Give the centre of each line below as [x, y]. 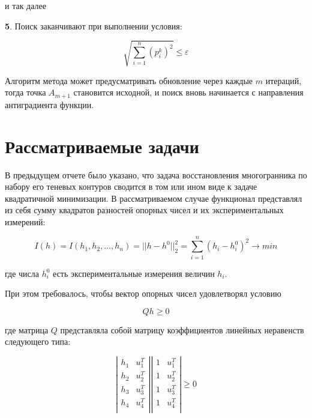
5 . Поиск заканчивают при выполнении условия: [94, 26]
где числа [22, 273]
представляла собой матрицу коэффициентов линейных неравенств [182, 329]
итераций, [283, 80]
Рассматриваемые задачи [102, 146]
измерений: [25, 221]
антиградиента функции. [49, 104]
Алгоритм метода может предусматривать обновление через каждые [129, 80]
